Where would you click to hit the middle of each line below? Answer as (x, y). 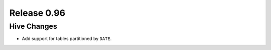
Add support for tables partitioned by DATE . (67, 39)
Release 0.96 (37, 13)
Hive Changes (33, 26)
